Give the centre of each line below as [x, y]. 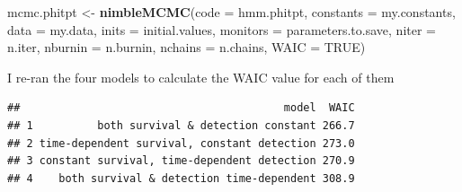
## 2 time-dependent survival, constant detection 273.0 [181, 143]
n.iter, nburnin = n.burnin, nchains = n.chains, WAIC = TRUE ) [187, 47]
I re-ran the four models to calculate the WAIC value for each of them [201, 77]
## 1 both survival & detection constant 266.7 [181, 125]
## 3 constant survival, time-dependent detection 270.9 [181, 161]
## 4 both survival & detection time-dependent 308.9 [181, 178]
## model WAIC [181, 108]
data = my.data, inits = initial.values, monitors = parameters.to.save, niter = [222, 29]
